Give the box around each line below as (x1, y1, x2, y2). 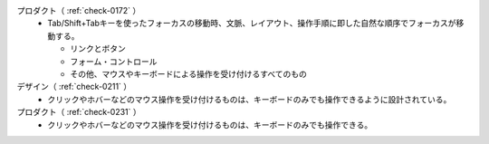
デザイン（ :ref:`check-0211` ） (16, 82, 132, 92)
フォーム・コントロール (70, 55, 158, 67)
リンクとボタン (70, 43, 126, 54)
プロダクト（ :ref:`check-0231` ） (16, 107, 141, 118)
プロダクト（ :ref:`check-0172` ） (16, 5, 141, 15)
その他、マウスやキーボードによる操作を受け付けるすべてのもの (70, 68, 308, 79)
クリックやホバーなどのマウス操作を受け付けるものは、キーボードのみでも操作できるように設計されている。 (47, 93, 452, 104)
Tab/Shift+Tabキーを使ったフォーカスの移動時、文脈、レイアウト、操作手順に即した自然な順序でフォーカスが (47, 18, 456, 29)
